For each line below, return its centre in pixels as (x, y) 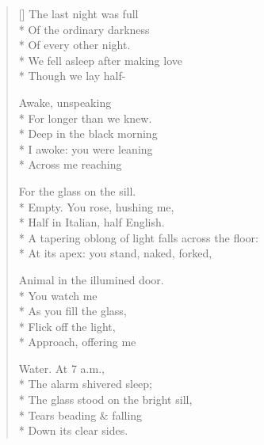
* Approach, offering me (77, 342)
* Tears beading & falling (80, 415)
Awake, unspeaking (65, 102)
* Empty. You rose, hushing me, (96, 206)
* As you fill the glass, (73, 311)
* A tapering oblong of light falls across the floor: (138, 237)
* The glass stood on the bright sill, (105, 399)
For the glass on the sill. (77, 190)
